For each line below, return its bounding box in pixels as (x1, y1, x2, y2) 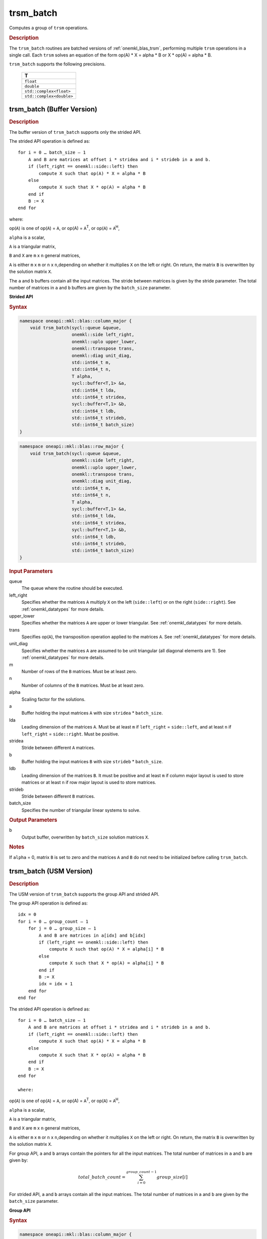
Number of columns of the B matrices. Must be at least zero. (21, 682, 144, 688)
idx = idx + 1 (39, 981, 73, 987)
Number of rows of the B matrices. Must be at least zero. (21, 669, 137, 675)
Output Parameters (9, 817, 57, 824)
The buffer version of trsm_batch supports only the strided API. (9, 129, 141, 135)
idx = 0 (18, 912, 37, 917)
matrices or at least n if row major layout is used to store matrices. (21, 780, 157, 786)
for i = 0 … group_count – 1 (18, 918, 89, 924)
